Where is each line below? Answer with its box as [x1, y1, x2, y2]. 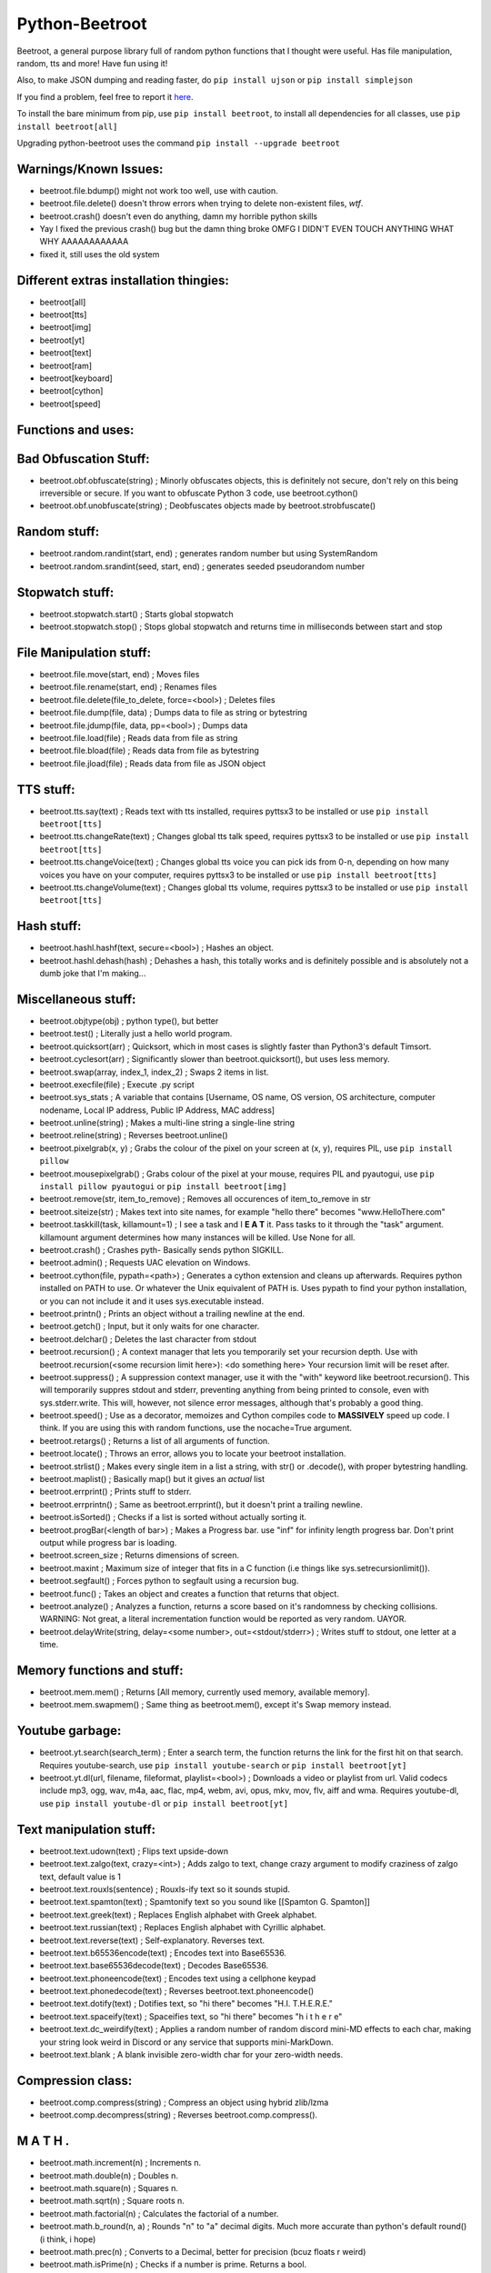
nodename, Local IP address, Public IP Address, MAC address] [39, 1105, 276, 1116]
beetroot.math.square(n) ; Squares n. [39, 2183, 179, 2193]
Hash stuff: [16, 918, 82, 934]
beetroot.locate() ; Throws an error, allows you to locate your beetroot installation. [39, 1448, 346, 1459]
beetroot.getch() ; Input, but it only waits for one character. [39, 1321, 260, 1332]
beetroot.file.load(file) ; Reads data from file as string [39, 732, 238, 743]
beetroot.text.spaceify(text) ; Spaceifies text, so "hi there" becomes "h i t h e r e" [39, 2010, 343, 2022]
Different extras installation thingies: [16, 273, 229, 288]
